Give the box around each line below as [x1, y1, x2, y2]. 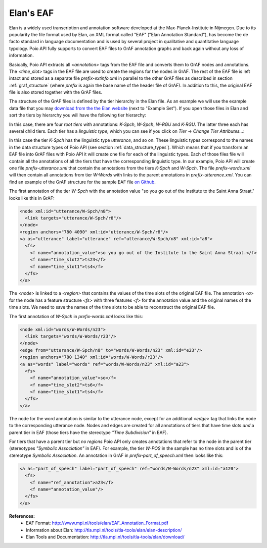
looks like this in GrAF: [9, 195, 54, 201]
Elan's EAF [9, 7, 54, 18]
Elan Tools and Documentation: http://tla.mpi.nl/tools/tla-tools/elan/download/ [26, 534, 185, 540]
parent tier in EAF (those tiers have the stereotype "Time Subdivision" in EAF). [9, 429, 168, 436]
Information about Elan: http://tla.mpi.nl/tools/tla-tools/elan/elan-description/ [26, 527, 182, 533]
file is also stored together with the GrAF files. [9, 89, 102, 95]
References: [9, 513, 35, 519]
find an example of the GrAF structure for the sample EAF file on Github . [9, 179, 156, 185]
